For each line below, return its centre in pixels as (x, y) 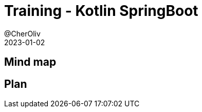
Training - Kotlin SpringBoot (101, 11)
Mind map (30, 62)
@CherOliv (22, 33)
